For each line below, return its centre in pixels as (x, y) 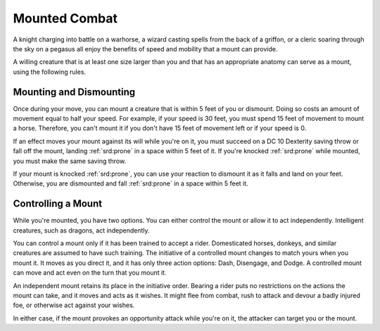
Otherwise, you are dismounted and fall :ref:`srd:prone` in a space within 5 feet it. (131, 183)
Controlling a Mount (57, 204)
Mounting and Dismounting (74, 92)
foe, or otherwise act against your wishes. (74, 305)
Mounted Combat (65, 18)
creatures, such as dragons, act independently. (82, 230)
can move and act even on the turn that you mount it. (90, 273)
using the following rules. (50, 72)
